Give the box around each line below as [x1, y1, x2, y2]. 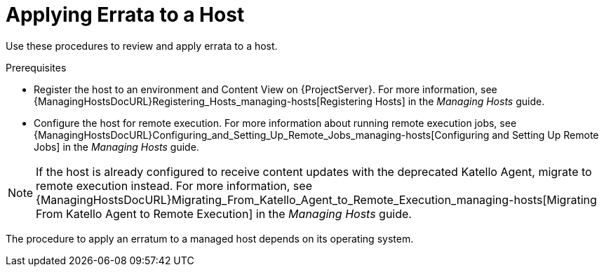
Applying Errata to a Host [6, 3, 245, 27]
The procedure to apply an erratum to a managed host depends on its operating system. [6, 232, 414, 245]
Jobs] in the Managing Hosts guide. [34, 140, 199, 153]
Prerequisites [6, 61, 67, 74]
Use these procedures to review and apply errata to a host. [6, 39, 278, 52]
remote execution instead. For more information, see [36, 178, 312, 193]
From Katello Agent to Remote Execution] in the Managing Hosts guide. [36, 206, 412, 221]
